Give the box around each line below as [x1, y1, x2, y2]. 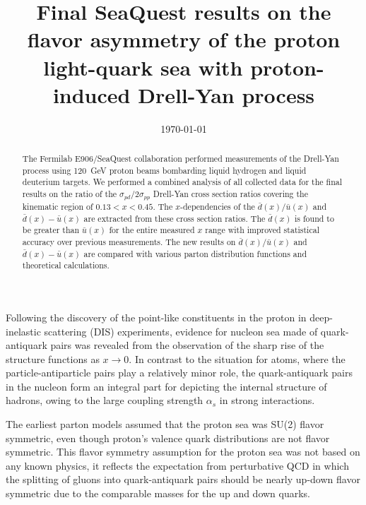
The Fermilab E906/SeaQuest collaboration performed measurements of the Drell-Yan [22, 153, 339, 165]
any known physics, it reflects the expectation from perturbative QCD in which [6, 458, 349, 473]
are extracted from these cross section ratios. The [83, 212, 266, 224]
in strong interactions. [219, 393, 315, 408]
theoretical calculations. [22, 259, 110, 271]
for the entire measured [109, 224, 195, 236]
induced [52, 80, 131, 109]
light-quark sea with [43, 52, 243, 81]
